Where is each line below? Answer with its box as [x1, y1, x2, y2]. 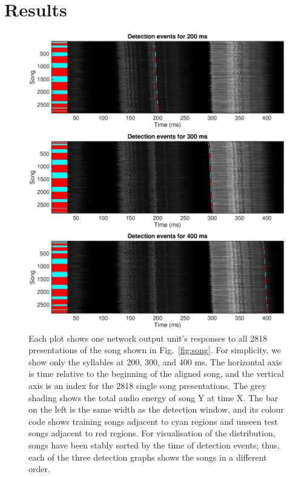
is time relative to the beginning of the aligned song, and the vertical [28, 367, 284, 380]
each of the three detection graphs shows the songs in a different [28, 450, 267, 463]
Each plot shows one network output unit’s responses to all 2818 [28, 331, 268, 344]
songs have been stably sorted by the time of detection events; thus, [28, 438, 280, 451]
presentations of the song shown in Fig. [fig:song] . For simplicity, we [28, 343, 282, 356]
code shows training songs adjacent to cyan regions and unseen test [28, 414, 278, 427]
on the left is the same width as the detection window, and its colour [28, 403, 284, 416]
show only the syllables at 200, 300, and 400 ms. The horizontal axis [28, 355, 282, 368]
